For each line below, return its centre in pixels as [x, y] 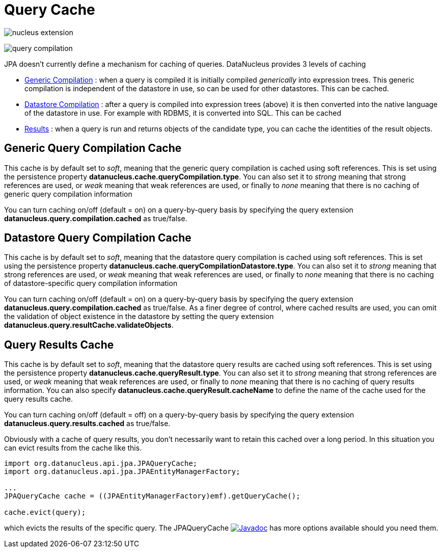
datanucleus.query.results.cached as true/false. [87, 424]
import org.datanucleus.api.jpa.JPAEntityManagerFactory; [122, 472]
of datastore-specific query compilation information [91, 283]
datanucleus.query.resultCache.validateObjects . [89, 325]
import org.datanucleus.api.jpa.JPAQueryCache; [101, 464]
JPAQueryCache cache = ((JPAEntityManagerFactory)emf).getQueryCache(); [152, 496]
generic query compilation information [68, 194]
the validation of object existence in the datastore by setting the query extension [139, 317]
